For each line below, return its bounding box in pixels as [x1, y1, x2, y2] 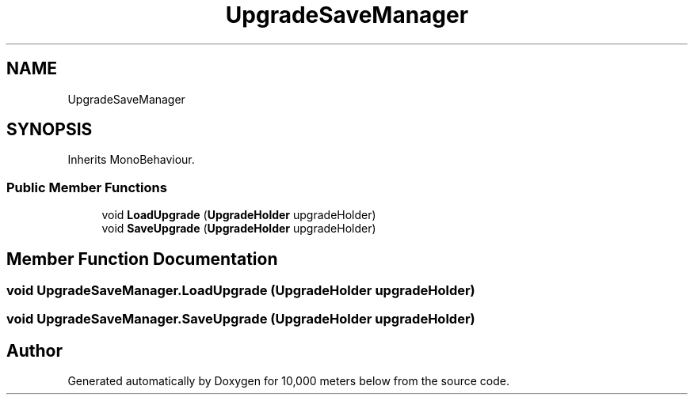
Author [6, 340, 63, 361]
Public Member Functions [6, 179, 167, 195]
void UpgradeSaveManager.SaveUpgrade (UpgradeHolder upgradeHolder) [6, 311, 475, 327]
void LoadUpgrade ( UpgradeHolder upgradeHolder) [101, 208, 376, 222]
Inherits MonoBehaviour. [67, 153, 195, 167]
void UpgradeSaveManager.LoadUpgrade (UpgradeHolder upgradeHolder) [6, 282, 475, 299]
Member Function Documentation [6, 248, 278, 269]
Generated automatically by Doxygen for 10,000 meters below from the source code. [67, 374, 509, 388]
